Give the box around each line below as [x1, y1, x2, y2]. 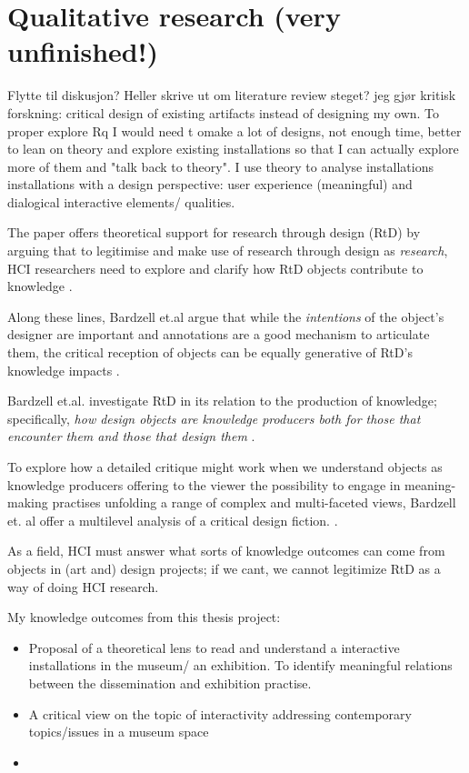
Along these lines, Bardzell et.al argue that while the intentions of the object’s [7, 306, 444, 326]
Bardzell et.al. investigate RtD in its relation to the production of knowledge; [7, 391, 437, 410]
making [7, 493, 48, 512]
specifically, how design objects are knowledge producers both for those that [7, 408, 421, 427]
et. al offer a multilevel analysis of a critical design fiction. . [7, 510, 338, 529]
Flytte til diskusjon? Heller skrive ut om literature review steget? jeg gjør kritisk [7, 85, 456, 105]
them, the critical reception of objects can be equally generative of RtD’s [7, 343, 413, 362]
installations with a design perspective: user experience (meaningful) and [7, 175, 413, 194]
